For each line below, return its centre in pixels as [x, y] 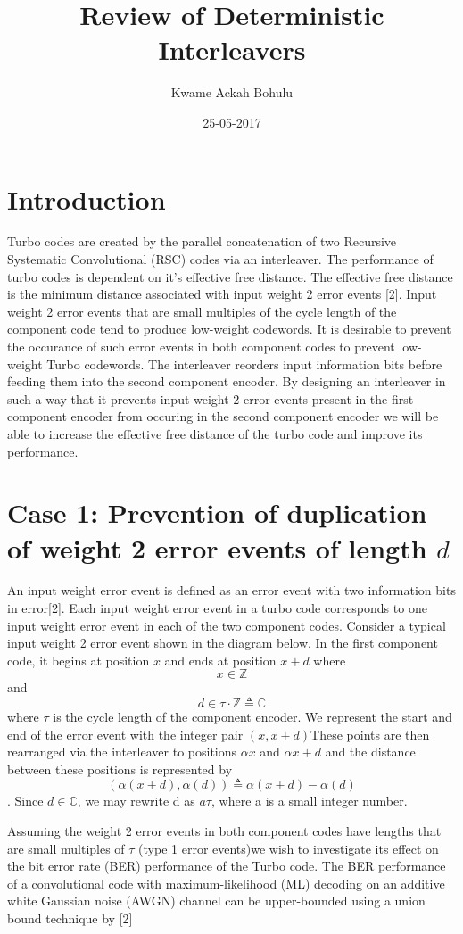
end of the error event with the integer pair [125, 734]
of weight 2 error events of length [217, 547]
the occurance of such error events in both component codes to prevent [201, 346]
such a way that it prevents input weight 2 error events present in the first [211, 398]
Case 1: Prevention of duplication [217, 512]
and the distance [370, 752]
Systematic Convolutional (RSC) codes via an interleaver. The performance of [220, 259]
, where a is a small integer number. [309, 801]
